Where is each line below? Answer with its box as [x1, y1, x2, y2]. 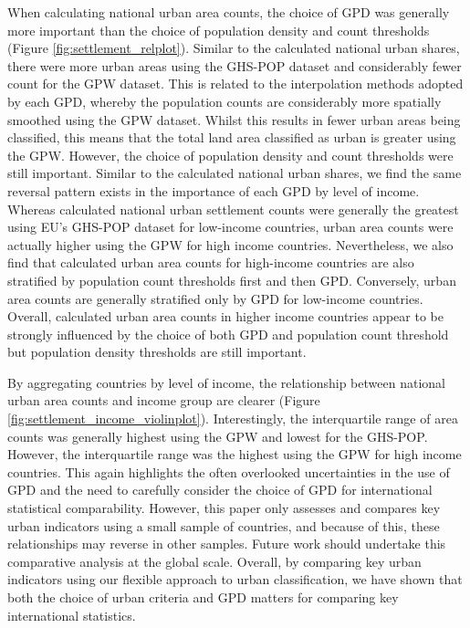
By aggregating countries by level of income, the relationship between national [7, 372, 445, 392]
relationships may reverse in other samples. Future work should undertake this [7, 534, 446, 553]
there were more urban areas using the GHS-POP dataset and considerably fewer [7, 56, 462, 75]
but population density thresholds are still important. [7, 342, 307, 361]
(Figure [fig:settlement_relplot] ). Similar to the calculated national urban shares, [7, 38, 460, 58]
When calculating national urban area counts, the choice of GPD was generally [7, 3, 450, 21]
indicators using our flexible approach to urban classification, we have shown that [7, 570, 463, 589]
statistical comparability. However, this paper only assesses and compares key [7, 498, 441, 518]
